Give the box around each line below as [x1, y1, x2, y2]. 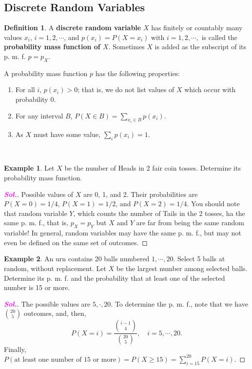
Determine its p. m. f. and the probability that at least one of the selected [4, 272, 225, 283]
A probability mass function [4, 68, 88, 78]
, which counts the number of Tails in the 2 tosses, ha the [73, 208, 245, 218]
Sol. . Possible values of [4, 189, 74, 199]
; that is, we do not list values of [78, 84, 174, 95]
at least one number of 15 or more [14, 356, 116, 363]
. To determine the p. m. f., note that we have [111, 298, 248, 309]
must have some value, [33, 129, 101, 139]
